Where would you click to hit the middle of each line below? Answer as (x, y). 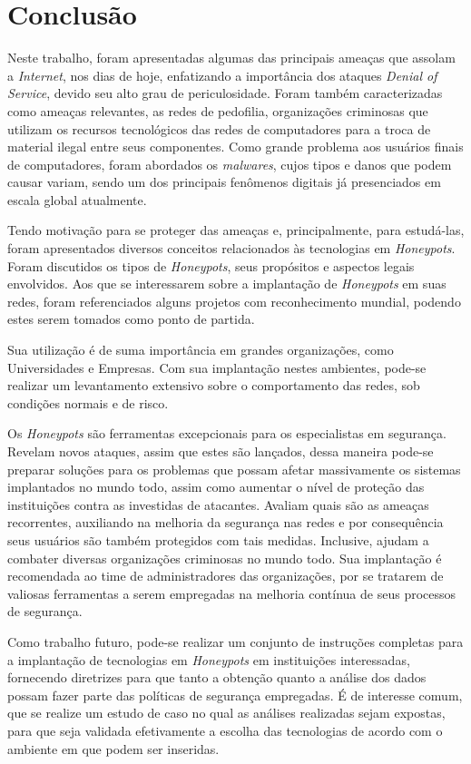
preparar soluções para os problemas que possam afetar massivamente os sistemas (234, 469)
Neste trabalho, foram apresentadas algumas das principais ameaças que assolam (231, 58)
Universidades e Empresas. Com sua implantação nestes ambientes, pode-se (217, 367)
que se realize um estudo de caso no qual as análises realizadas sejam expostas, (226, 713)
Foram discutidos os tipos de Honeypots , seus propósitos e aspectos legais (211, 265)
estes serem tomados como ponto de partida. (131, 319)
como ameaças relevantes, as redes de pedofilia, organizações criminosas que (218, 110)
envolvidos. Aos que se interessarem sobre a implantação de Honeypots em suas (227, 284)
